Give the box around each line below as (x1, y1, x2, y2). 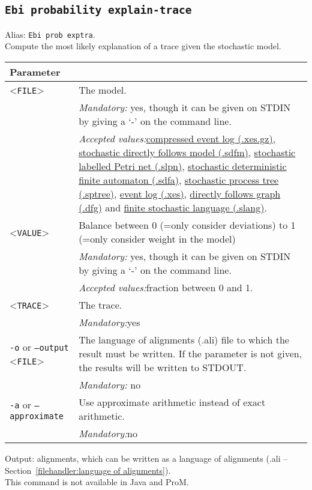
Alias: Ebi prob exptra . (5, 28, 95, 40)
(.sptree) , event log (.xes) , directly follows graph (79, 187, 281, 201)
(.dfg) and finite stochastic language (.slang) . (79, 201, 267, 215)
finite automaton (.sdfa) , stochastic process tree (79, 173, 279, 187)
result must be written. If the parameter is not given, (79, 346, 302, 361)
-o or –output (10, 339, 69, 354)
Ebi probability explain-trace (5, 4, 192, 17)
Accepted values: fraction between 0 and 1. (79, 280, 253, 295)
